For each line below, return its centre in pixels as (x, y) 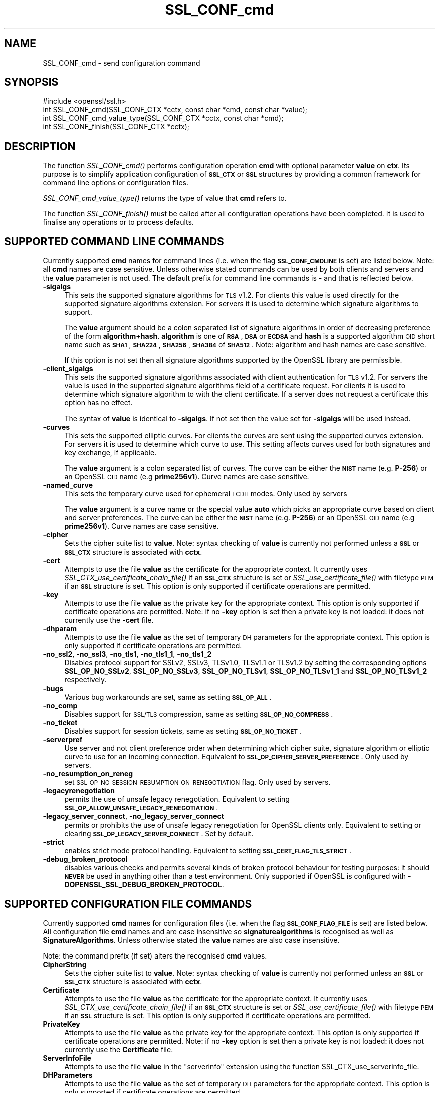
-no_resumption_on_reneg (88, 774)
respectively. (85, 680)
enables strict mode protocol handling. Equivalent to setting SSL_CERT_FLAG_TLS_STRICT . (208, 851)
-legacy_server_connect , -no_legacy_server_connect (133, 816)
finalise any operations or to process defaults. (118, 222)
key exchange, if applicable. (111, 453)
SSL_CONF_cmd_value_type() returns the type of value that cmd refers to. (165, 198)
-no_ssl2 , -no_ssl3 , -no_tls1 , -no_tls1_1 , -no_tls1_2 (127, 654)
